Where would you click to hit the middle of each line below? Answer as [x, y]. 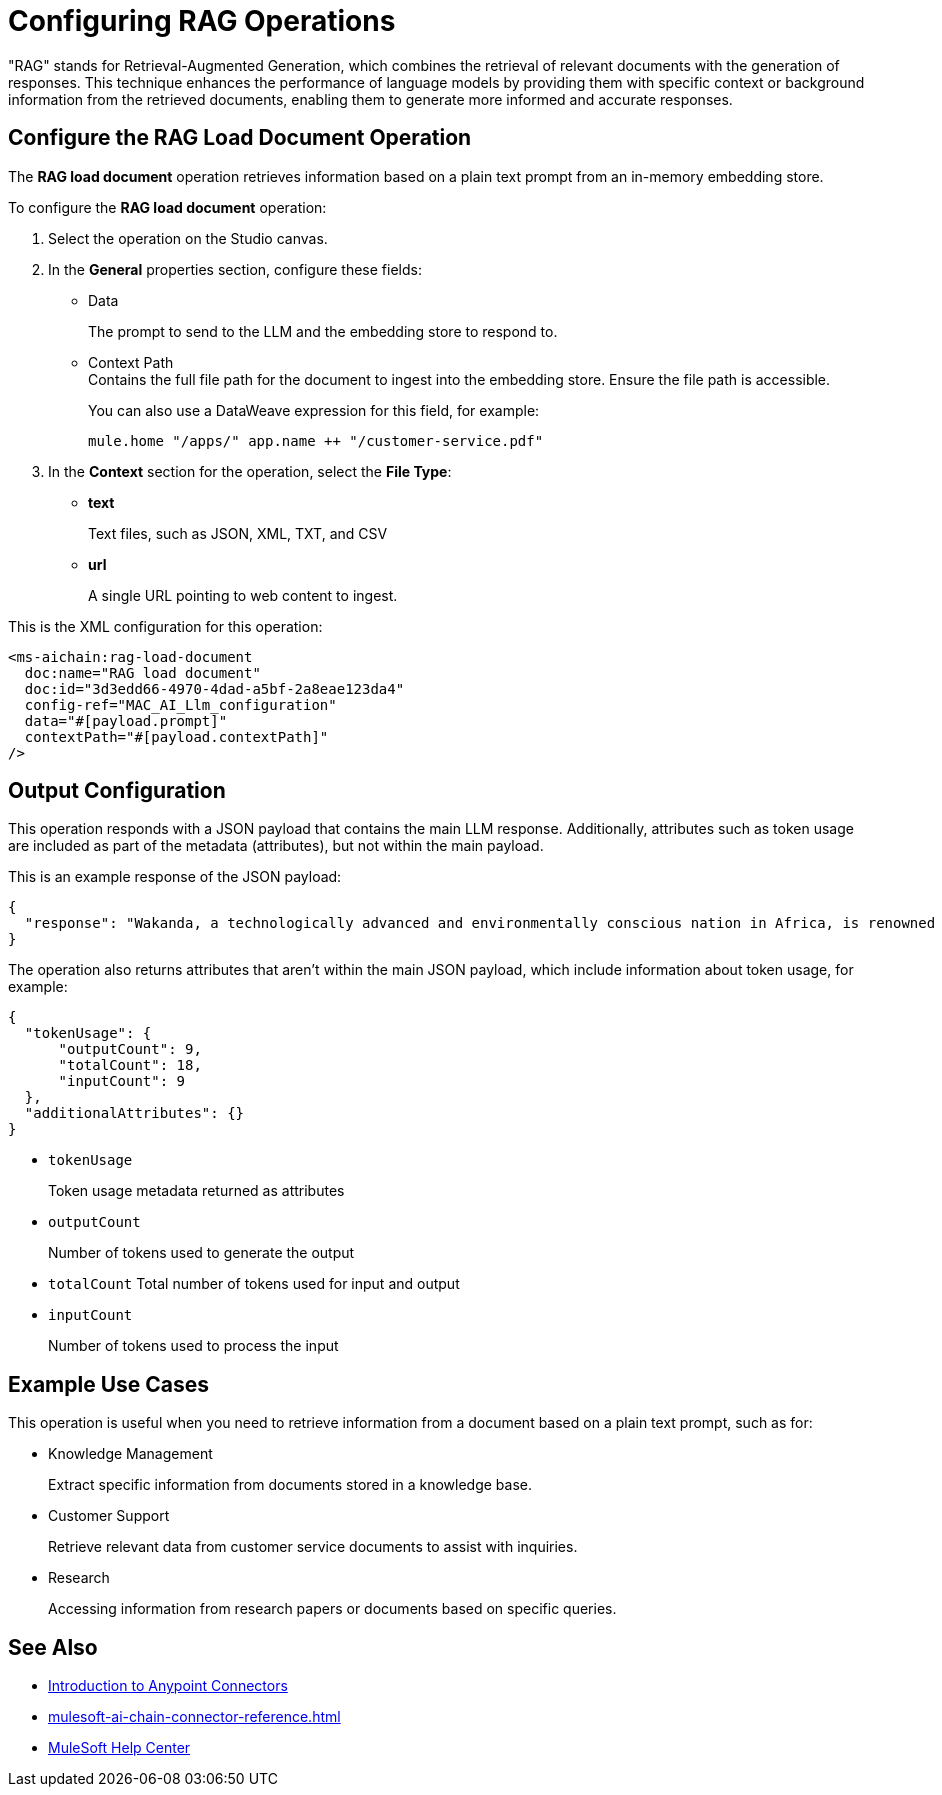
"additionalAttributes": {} [134, 1113]
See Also [53, 1647]
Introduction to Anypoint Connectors [168, 1686]
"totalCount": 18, [130, 1065]
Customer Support [109, 1516]
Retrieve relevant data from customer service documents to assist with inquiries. [313, 1547]
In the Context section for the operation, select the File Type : [250, 471]
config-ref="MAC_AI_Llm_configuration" [180, 704]
